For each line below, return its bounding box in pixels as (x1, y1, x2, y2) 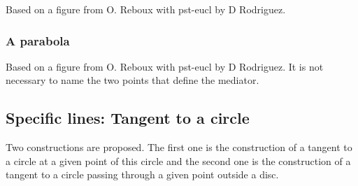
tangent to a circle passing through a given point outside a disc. (6, 167, 279, 182)
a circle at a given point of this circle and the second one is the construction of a (6, 153, 351, 168)
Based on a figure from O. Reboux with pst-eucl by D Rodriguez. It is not (6, 59, 324, 73)
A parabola (6, 31, 70, 49)
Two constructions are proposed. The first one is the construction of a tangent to (6, 140, 352, 155)
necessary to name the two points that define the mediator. (6, 73, 259, 87)
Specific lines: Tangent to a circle (6, 107, 250, 129)
